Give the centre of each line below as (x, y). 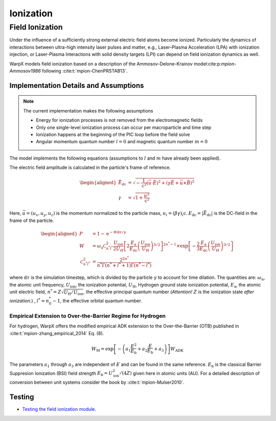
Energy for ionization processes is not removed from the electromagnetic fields (119, 120)
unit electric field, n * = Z (35, 291)
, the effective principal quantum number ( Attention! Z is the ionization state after (169, 292)
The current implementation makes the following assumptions (88, 110)
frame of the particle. (32, 220)
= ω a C (99, 247)
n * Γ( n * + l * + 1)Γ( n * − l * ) (124, 265)
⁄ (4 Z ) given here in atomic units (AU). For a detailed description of (190, 373)
